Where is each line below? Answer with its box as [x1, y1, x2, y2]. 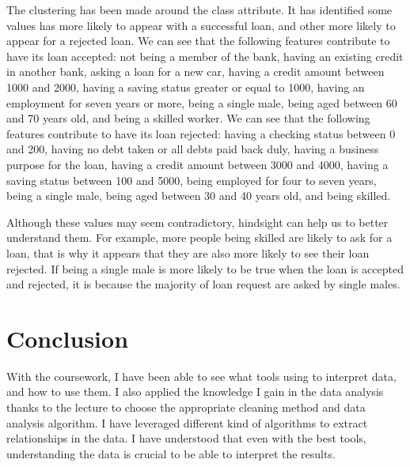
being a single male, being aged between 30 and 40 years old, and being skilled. [6, 187, 391, 204]
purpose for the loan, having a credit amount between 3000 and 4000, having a [6, 156, 389, 172]
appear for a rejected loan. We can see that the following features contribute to [6, 32, 390, 49]
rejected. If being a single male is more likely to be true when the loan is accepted [6, 260, 404, 277]
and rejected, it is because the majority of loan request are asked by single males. [6, 276, 401, 292]
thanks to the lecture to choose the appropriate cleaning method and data [6, 399, 366, 415]
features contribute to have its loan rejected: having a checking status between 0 [6, 125, 396, 141]
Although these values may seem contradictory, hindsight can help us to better [6, 213, 389, 230]
